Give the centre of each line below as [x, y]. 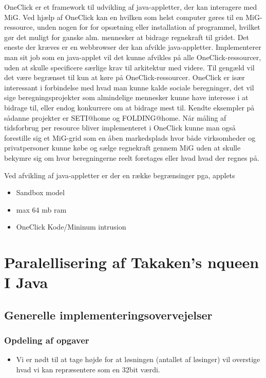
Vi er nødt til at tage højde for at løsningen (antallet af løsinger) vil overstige [138, 359]
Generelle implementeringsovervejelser [108, 315]
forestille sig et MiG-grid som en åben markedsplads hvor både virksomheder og [130, 137]
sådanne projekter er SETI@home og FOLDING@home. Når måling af [115, 117]
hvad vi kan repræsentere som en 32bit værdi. [88, 370]
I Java [26, 282]
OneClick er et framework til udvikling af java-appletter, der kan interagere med [131, 7]
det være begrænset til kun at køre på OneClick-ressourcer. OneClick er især [125, 77]
